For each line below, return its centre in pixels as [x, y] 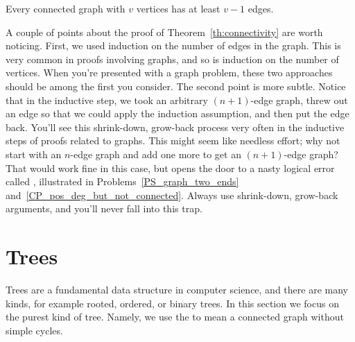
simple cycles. [34, 330]
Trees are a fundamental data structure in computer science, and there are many [177, 290]
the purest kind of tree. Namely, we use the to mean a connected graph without [175, 317]
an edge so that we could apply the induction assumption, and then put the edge [177, 113]
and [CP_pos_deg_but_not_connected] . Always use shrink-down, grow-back [172, 195]
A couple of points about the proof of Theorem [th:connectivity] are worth [164, 32]
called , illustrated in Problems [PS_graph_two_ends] [122, 181]
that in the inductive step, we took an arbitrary [107, 100]
